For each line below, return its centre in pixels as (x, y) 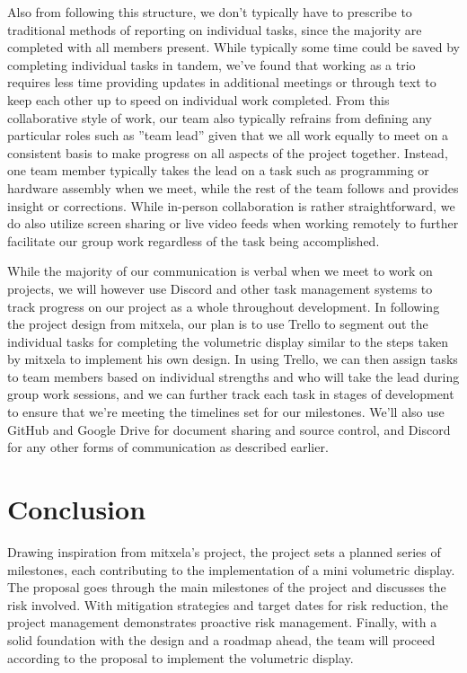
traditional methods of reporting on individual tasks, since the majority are (215, 29)
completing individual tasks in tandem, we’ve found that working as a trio (211, 64)
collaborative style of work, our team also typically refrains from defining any (220, 117)
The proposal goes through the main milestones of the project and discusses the (227, 587)
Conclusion (77, 509)
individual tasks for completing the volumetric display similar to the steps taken (228, 341)
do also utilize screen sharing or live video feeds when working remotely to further (233, 223)
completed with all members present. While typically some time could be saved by (233, 47)
